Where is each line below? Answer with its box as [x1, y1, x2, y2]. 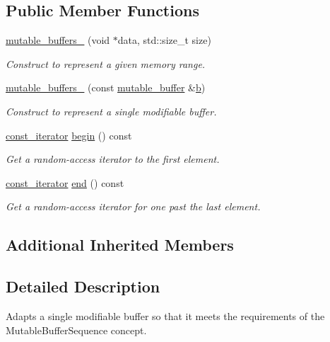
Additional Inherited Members [6, 234, 234, 256]
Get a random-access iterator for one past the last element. [6, 199, 261, 214]
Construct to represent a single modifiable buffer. [6, 103, 217, 118]
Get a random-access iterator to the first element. [6, 152, 220, 166]
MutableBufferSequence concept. [6, 322, 147, 337]
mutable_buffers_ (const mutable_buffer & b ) [6, 80, 206, 95]
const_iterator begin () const [6, 127, 132, 142]
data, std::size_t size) [117, 33, 211, 47]
